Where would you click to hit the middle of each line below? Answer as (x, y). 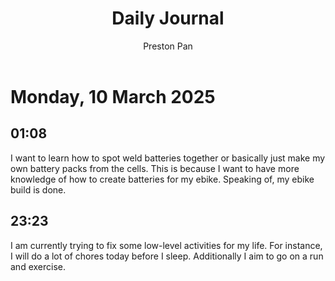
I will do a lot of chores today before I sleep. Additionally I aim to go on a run (167, 256)
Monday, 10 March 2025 (113, 96)
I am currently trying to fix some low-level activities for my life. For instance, (166, 245)
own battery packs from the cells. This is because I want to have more (155, 168)
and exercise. (38, 266)
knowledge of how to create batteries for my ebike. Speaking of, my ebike (162, 179)
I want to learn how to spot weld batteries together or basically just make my (168, 158)
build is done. (38, 189)
